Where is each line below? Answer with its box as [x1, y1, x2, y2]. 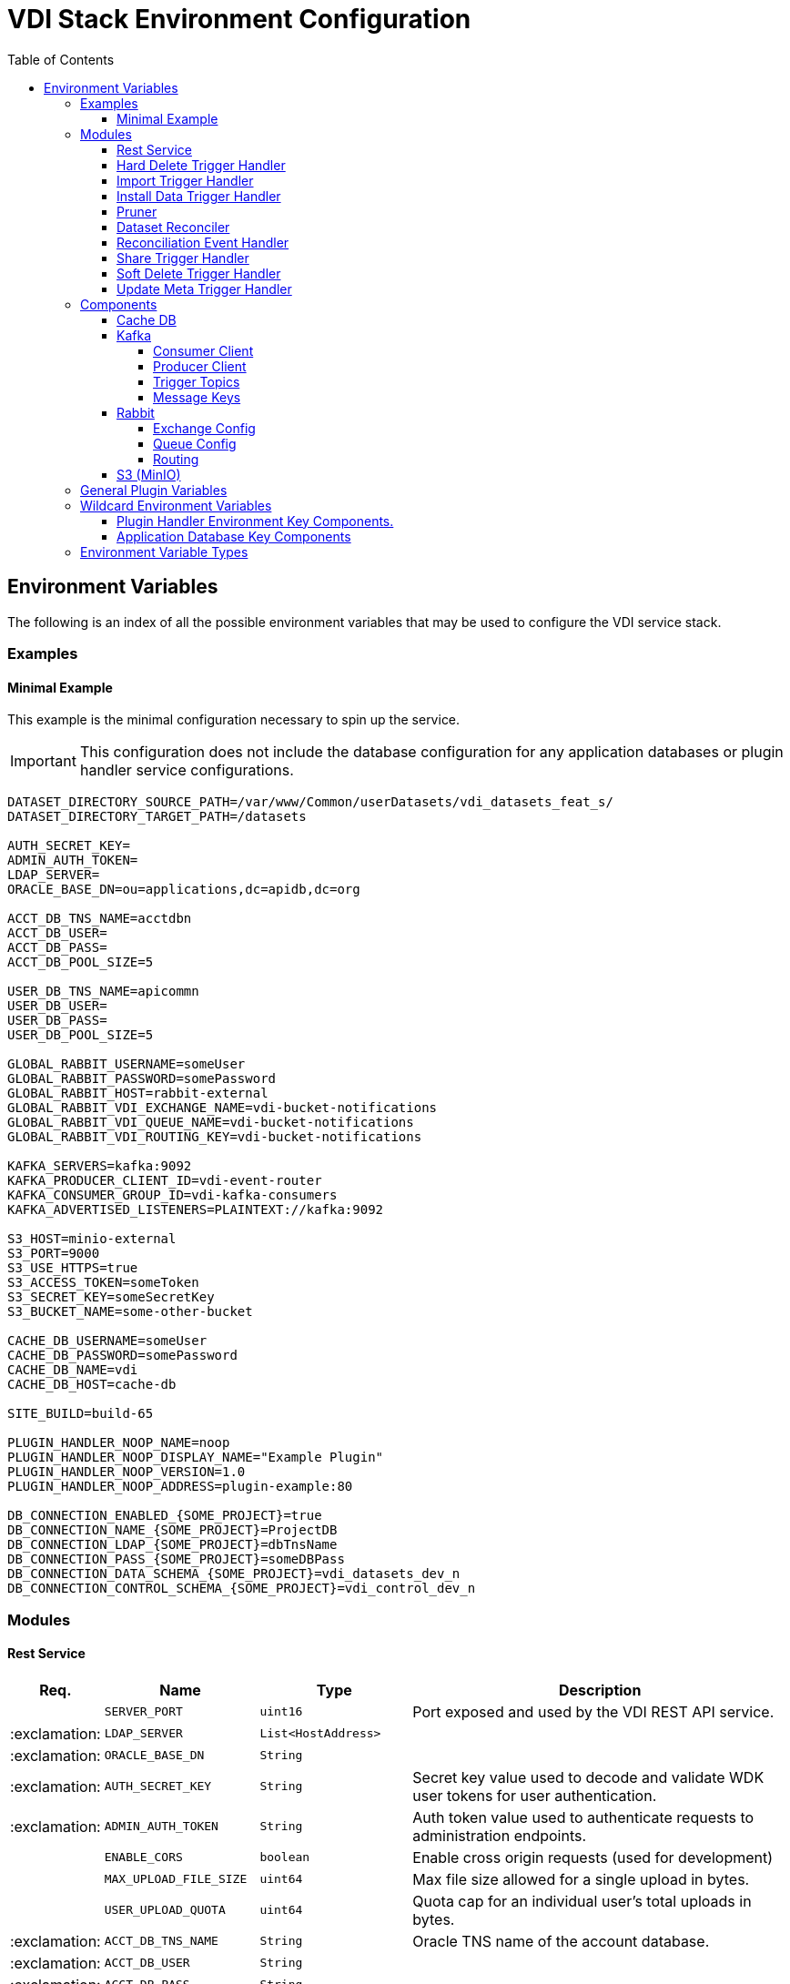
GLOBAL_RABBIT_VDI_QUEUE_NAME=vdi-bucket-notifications [7, 1115, 414, 1130]
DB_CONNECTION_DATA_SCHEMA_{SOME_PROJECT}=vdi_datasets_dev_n [7, 1566, 461, 1582]
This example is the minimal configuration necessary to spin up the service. [7, 712, 461, 728]
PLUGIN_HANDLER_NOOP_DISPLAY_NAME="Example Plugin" [7, 1450, 384, 1465]
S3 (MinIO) [116, 466, 181, 482]
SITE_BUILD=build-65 [7, 1406, 154, 1422]
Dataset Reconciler [116, 218, 230, 235]
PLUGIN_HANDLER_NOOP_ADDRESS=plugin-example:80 [7, 1479, 353, 1494]
